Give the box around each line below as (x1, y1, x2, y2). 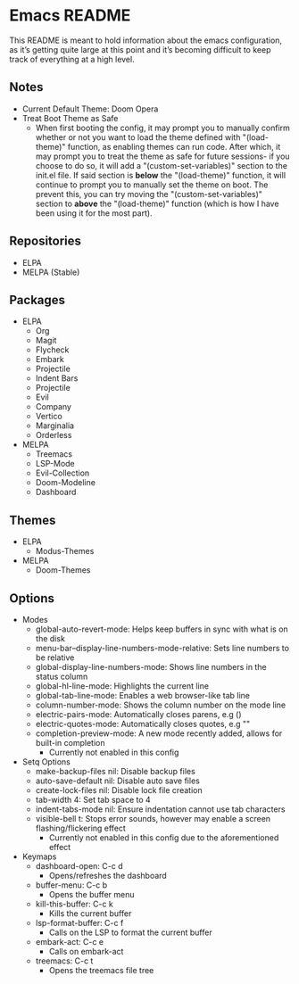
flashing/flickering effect (35, 823, 127, 833)
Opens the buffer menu (48, 889, 135, 899)
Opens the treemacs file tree (48, 965, 154, 975)
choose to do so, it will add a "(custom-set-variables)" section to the (35, 160, 288, 170)
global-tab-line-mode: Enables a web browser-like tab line (35, 690, 250, 700)
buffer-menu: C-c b (35, 880, 108, 890)
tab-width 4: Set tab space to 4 (35, 795, 152, 805)
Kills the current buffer (48, 908, 132, 919)
